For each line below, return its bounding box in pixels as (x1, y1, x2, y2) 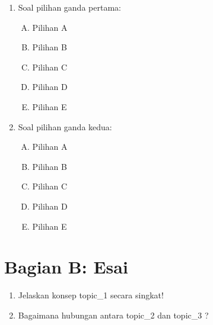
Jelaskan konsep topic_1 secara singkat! (18, 289, 164, 301)
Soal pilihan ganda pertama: (18, 1, 121, 13)
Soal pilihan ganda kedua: (18, 120, 112, 133)
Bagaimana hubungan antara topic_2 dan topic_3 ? (18, 308, 209, 321)
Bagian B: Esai (4, 255, 128, 279)
